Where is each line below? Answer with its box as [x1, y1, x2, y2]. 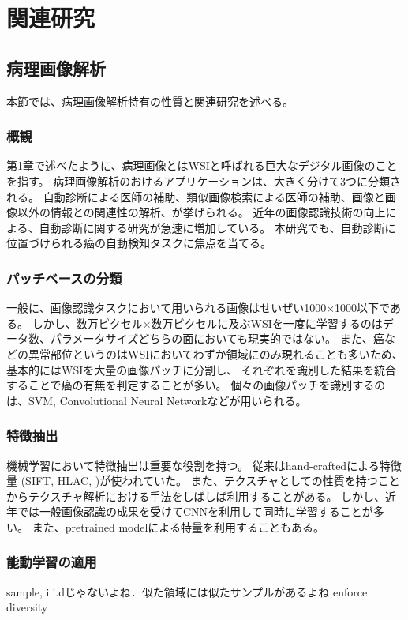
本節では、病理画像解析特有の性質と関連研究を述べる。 [6, 92, 294, 109]
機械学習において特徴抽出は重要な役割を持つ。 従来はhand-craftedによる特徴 [6, 457, 402, 473]
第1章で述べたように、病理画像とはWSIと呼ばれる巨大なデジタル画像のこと [6, 157, 398, 174]
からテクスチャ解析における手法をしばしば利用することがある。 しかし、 [6, 487, 386, 504]
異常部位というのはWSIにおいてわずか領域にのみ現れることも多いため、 [28, 345, 403, 362]
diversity [6, 599, 48, 615]
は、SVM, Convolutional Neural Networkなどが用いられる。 [6, 392, 307, 408]
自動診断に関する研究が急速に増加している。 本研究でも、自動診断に [39, 219, 396, 235]
